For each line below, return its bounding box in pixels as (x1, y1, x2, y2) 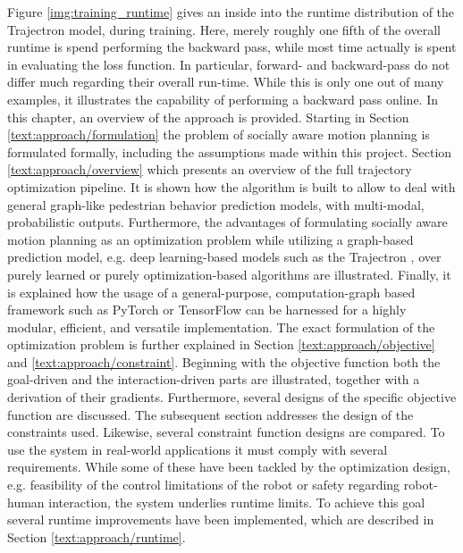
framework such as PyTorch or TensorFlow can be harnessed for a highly (7, 300, 407, 319)
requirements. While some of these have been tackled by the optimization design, (7, 457, 450, 476)
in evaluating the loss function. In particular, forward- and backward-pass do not (7, 54, 450, 73)
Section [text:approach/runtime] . (7, 527, 186, 546)
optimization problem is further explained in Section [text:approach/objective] (7, 335, 435, 354)
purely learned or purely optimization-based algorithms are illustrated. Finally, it (7, 264, 451, 283)
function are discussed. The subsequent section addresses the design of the (7, 405, 414, 423)
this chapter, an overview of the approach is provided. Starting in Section (7, 107, 409, 126)
